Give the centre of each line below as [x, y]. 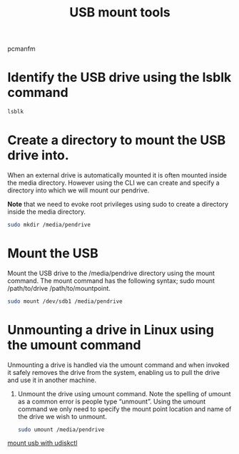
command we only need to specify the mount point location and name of [124, 409]
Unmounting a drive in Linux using [111, 330]
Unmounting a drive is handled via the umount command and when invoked [118, 365]
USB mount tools [120, 12]
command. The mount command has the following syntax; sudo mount [111, 280]
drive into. [38, 156]
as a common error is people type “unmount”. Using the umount [112, 401]
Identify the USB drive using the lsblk [119, 77]
